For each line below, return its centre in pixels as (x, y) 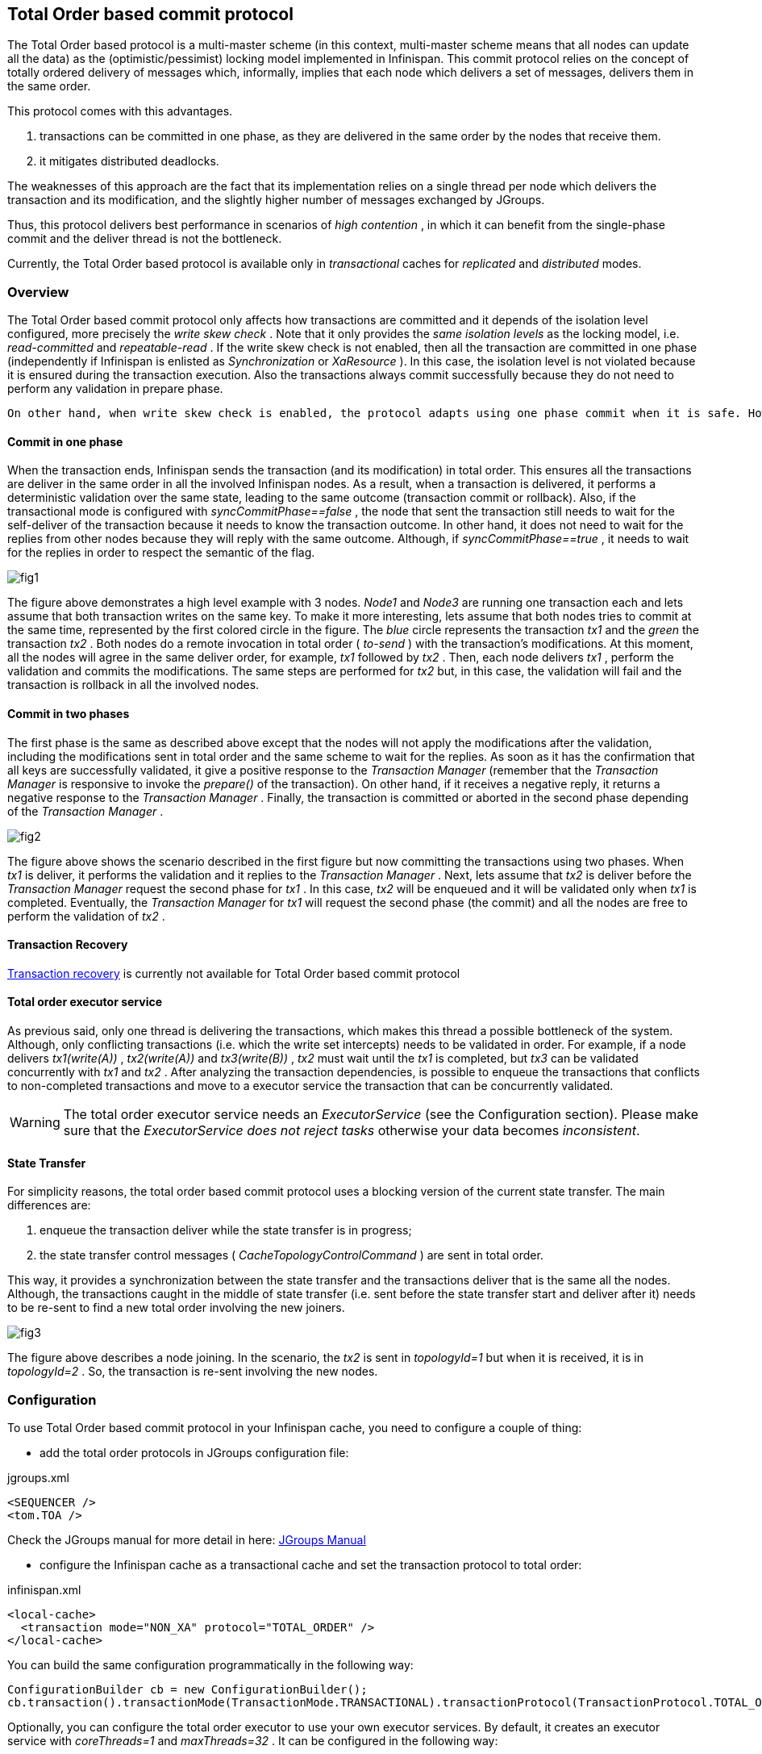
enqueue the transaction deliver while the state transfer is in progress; (226, 1230)
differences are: (49, 1205)
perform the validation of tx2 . (86, 916)
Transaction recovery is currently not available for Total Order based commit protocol (234, 973)
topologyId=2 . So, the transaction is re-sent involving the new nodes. (193, 1372)
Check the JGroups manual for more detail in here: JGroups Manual (187, 1540)
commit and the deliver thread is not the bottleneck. (145, 239)
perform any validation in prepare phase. (115, 389)
